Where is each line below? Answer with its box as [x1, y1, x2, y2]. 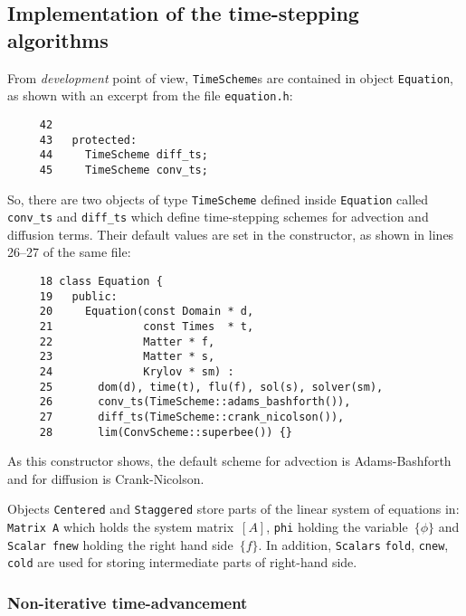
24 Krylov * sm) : [39, 365, 234, 378]
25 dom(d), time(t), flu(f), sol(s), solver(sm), [39, 380, 384, 393]
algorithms [7, 25, 109, 53]
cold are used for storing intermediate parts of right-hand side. [7, 553, 357, 572]
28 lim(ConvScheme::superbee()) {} [39, 425, 292, 439]
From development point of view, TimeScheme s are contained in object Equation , [7, 68, 453, 87]
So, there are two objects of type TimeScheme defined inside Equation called [7, 189, 429, 208]
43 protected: [39, 133, 138, 147]
